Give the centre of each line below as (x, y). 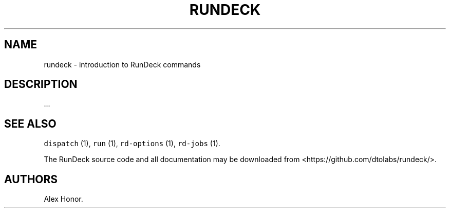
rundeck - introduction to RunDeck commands (122, 64)
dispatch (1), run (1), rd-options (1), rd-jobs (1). (132, 144)
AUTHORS (31, 179)
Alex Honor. (63, 199)
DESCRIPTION (41, 84)
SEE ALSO (30, 123)
